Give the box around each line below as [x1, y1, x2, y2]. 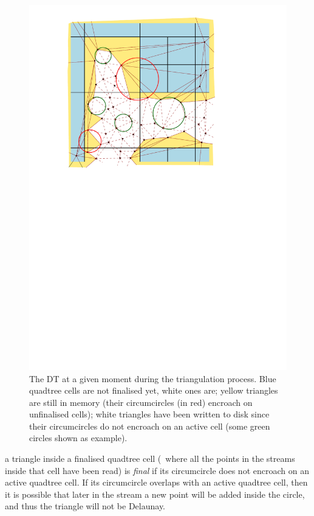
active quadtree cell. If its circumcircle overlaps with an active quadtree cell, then [5, 476, 308, 489]
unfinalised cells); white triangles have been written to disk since [29, 408, 270, 420]
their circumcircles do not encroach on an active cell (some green [29, 419, 270, 432]
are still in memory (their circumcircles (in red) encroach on [29, 396, 253, 408]
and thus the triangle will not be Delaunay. [5, 500, 166, 512]
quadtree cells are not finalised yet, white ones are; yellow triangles [29, 384, 278, 397]
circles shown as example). [29, 431, 128, 444]
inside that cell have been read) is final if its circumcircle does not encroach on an [5, 464, 309, 476]
